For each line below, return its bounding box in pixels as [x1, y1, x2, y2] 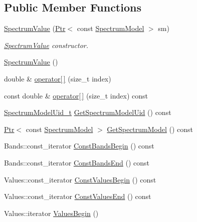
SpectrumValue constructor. [4, 39, 89, 50]
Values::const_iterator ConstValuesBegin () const [4, 174, 156, 184]
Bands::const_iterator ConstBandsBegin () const [4, 140, 154, 151]
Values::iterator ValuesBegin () [4, 207, 99, 218]
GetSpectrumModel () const [107, 123, 193, 134]
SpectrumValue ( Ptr [4, 23, 66, 33]
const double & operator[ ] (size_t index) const [4, 90, 148, 100]
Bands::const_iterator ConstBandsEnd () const [4, 157, 150, 167]
